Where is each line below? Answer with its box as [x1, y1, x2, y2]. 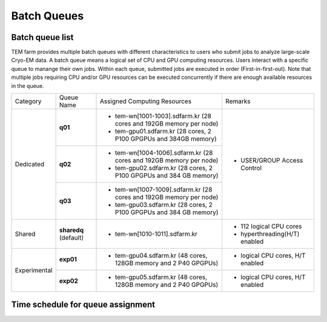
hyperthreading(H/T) [240, 230, 300, 238]
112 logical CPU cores [240, 222, 302, 230]
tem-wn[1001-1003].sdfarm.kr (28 [114, 112, 212, 121]
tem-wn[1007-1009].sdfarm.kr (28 [114, 186, 213, 194]
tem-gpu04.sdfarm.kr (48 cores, [114, 252, 208, 260]
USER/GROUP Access [240, 156, 303, 165]
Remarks [225, 97, 251, 106]
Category [15, 97, 42, 106]
